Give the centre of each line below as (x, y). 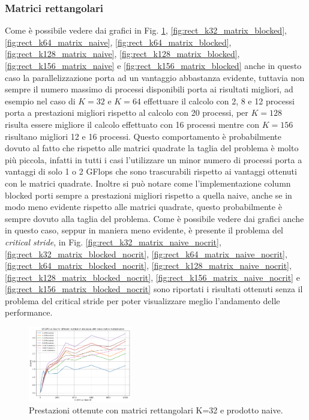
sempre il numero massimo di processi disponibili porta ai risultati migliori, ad (149, 89)
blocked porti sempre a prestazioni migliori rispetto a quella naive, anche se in (148, 195)
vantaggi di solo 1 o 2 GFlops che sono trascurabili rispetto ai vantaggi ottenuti (151, 171)
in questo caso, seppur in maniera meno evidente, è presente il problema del (144, 230)
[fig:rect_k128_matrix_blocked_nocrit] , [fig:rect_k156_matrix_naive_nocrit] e (152, 277)
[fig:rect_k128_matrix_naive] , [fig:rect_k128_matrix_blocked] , (122, 54)
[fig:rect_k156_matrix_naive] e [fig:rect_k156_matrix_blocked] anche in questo (153, 65)
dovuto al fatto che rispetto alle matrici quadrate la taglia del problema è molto (152, 148)
